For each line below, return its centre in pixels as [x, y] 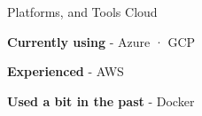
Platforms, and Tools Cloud [82, 12]
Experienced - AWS [66, 71]
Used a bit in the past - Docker [101, 101]
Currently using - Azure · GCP [101, 41]
